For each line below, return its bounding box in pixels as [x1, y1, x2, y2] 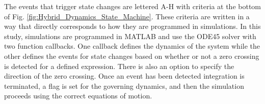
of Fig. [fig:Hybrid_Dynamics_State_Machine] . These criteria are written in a [4, 11, 250, 21]
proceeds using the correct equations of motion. [4, 90, 152, 101]
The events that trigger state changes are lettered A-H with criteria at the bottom [4, 1, 261, 11]
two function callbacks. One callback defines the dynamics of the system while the [4, 41, 260, 51]
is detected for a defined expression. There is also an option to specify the [4, 60, 234, 71]
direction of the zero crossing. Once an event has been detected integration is [4, 71, 245, 81]
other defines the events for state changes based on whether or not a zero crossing [4, 50, 259, 61]
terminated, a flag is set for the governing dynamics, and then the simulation [4, 80, 244, 91]
